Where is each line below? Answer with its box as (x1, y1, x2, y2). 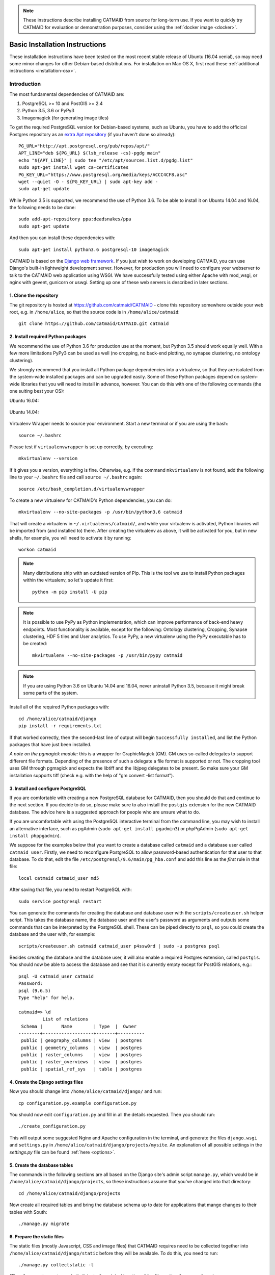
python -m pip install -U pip (32, 589, 108, 595)
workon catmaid (18, 546, 57, 552)
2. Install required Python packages (9, 334, 87, 340)
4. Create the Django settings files (9, 1079, 84, 1085)
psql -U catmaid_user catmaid (18, 973, 94, 979)
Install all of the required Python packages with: (9, 704, 109, 710)
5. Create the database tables (9, 1162, 73, 1168)
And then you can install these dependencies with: (9, 235, 116, 241)
